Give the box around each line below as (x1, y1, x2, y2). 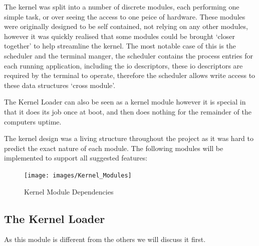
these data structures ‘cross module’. (4, 79, 116, 90)
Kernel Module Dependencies (24, 186, 114, 196)
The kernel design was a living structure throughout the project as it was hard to (4, 133, 254, 143)
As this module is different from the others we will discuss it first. (4, 234, 206, 244)
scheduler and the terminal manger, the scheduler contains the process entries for (4, 50, 253, 60)
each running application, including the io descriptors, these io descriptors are (4, 60, 243, 70)
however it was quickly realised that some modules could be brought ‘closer (4, 30, 235, 41)
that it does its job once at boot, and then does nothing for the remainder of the (4, 106, 251, 116)
